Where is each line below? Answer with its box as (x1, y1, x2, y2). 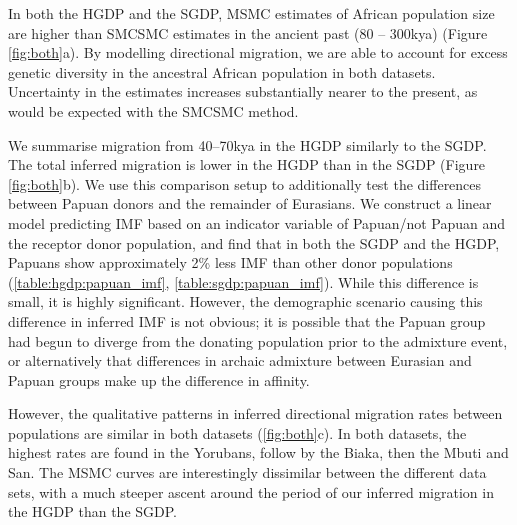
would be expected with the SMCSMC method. (8, 100, 299, 121)
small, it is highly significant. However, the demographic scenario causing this (8, 291, 483, 312)
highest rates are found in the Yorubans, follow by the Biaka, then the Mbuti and (8, 442, 509, 463)
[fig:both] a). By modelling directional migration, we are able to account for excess (8, 42, 508, 63)
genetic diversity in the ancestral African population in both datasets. (8, 61, 436, 82)
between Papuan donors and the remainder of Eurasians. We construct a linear (8, 193, 492, 214)
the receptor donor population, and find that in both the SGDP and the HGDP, (8, 232, 500, 253)
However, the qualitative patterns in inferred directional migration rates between (8, 403, 503, 424)
